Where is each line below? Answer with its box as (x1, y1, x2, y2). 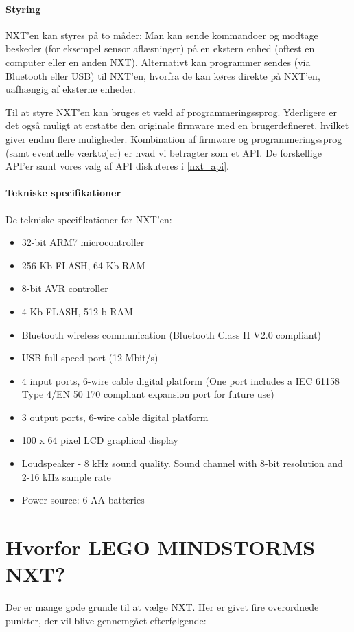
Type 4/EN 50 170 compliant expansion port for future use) (21, 387, 274, 401)
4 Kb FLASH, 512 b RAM (21, 304, 133, 318)
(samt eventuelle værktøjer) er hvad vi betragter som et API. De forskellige (5, 145, 322, 159)
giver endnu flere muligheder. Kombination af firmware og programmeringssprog (5, 131, 342, 146)
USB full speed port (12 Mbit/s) (21, 350, 158, 365)
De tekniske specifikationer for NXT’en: (5, 212, 172, 226)
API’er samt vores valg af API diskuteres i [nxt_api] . (5, 159, 229, 173)
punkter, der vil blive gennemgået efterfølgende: (5, 613, 206, 627)
